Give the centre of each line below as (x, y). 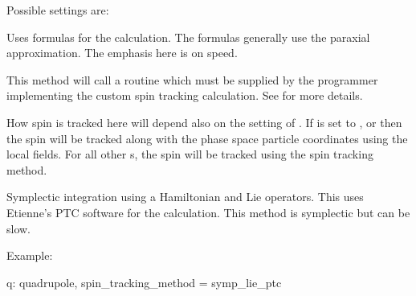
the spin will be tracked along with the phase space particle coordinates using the (207, 138)
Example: (30, 255)
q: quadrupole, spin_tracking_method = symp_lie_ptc (144, 282)
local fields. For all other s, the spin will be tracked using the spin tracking (190, 154)
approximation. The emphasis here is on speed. (122, 53)
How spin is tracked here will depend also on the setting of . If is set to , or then (204, 122)
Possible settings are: (58, 10)
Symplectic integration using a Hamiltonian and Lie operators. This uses (185, 197)
